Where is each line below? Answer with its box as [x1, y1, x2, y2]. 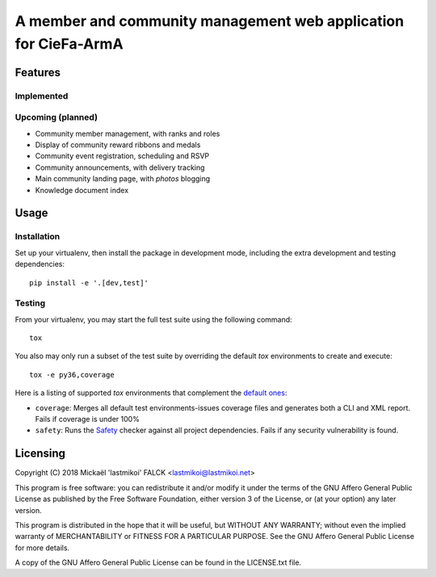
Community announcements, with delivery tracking [35, 162, 205, 172]
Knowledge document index [35, 185, 129, 195]
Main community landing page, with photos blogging [35, 174, 211, 183]
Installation [15, 231, 61, 242]
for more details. [15, 542, 70, 553]
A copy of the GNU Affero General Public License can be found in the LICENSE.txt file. [15, 558, 302, 567]
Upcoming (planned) [15, 112, 99, 123]
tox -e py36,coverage [29, 370, 115, 379]
